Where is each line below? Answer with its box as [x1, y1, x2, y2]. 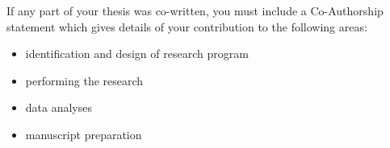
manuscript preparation [25, 125, 142, 142]
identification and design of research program [25, 45, 249, 62]
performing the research [25, 72, 144, 88]
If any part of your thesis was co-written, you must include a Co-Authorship [6, 2, 384, 18]
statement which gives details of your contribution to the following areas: [6, 18, 367, 35]
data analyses [25, 99, 93, 116]
